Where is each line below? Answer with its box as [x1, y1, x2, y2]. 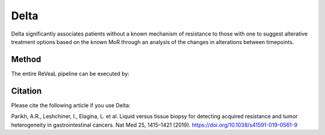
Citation [11, 86, 42, 96]
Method [11, 54, 42, 64]
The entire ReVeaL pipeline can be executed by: [11, 70, 129, 77]
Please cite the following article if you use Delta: [11, 101, 131, 108]
